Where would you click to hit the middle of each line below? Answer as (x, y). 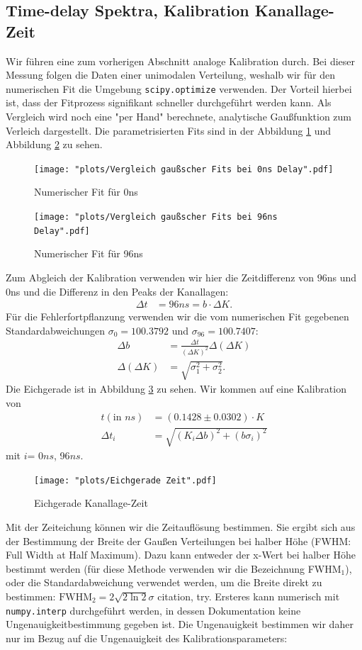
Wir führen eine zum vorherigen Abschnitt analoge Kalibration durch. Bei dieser (180, 61)
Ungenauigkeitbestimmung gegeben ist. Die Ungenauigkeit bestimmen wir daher (180, 624)
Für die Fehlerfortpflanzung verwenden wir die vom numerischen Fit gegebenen (177, 316)
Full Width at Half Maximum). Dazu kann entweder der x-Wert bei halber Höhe (181, 555)
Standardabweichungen (56, 330)
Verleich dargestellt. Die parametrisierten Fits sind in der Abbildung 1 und (169, 130)
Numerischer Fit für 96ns (89, 253)
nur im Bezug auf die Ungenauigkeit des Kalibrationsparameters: (147, 638)
